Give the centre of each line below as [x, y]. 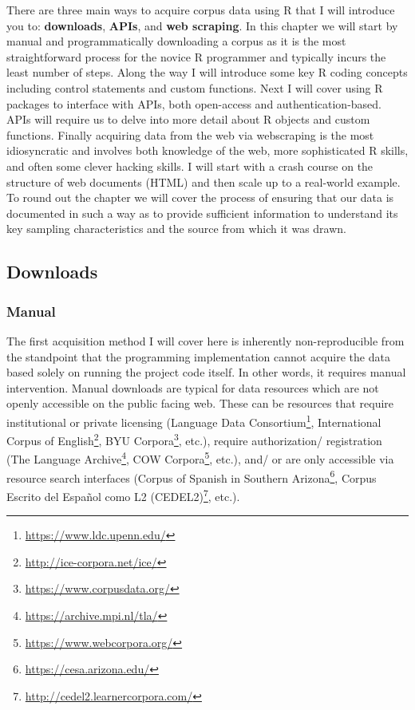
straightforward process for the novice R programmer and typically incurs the [196, 56]
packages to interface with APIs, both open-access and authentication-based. [194, 103]
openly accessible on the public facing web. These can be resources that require [200, 403]
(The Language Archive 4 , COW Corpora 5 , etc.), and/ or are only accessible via [200, 458]
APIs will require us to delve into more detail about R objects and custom [188, 119]
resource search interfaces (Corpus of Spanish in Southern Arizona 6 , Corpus [192, 476]
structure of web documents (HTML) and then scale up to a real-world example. [204, 181]
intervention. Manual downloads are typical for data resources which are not [193, 387]
